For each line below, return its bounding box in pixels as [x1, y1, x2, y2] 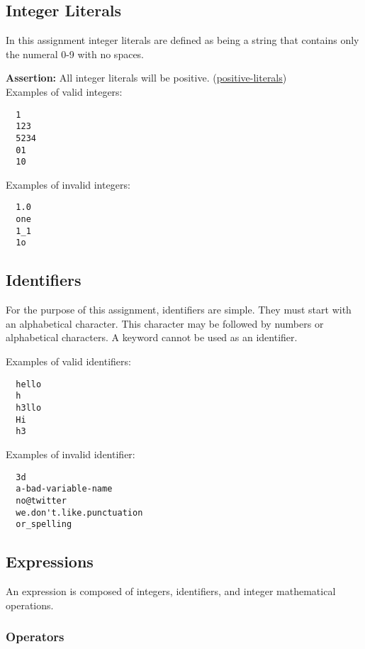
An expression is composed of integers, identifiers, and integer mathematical [6, 584, 336, 599]
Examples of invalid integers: [6, 177, 130, 192]
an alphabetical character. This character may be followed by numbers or [6, 316, 324, 331]
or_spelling [16, 519, 72, 530]
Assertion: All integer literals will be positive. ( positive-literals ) [6, 70, 287, 85]
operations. [6, 597, 54, 612]
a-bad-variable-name [16, 484, 113, 494]
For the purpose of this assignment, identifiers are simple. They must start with [6, 302, 352, 317]
